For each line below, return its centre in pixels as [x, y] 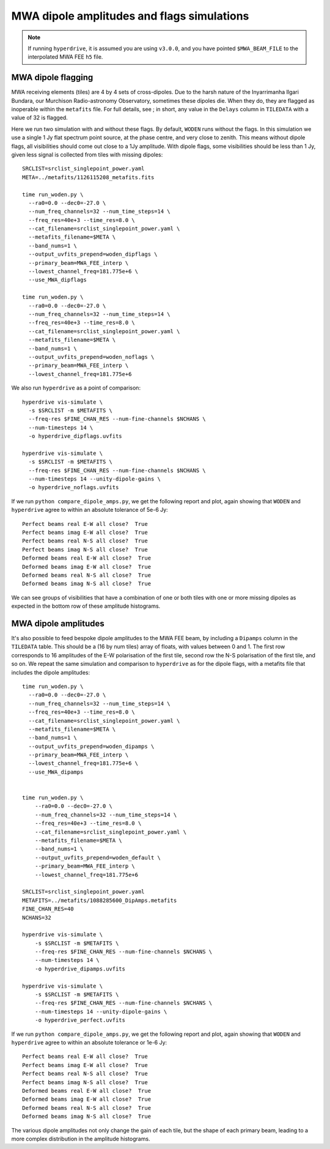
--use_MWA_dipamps [56, 772]
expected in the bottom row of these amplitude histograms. [86, 606]
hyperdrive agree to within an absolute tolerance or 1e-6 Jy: [89, 1042]
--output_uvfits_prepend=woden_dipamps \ [91, 746]
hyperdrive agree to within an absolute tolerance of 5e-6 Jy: [90, 510]
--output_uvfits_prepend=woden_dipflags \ [93, 254]
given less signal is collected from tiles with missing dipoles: [87, 154]
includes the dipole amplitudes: [51, 672]
